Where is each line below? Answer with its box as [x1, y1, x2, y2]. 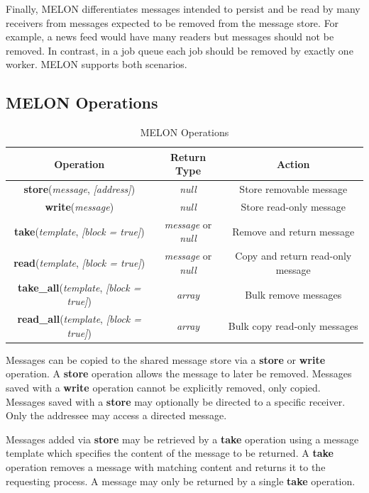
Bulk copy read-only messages [228, 318, 358, 333]
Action [276, 156, 310, 171]
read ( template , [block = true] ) [13, 255, 145, 270]
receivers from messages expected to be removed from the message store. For [6, 15, 339, 30]
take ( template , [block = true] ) [13, 223, 145, 238]
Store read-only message [241, 199, 346, 214]
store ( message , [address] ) [23, 182, 136, 196]
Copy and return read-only [235, 248, 352, 263]
